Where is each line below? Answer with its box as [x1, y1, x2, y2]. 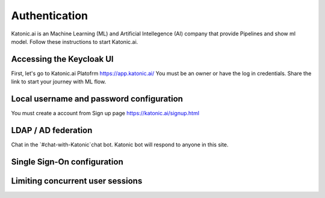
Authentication [11, 9, 88, 22]
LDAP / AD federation [11, 125, 93, 135]
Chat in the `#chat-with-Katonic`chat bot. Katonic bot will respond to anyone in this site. [11, 141, 229, 148]
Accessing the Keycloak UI [11, 54, 114, 64]
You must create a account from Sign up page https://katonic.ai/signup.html [11, 110, 200, 117]
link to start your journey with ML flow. [11, 78, 107, 85]
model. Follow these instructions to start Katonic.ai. [11, 38, 138, 45]
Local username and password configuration [11, 94, 184, 104]
